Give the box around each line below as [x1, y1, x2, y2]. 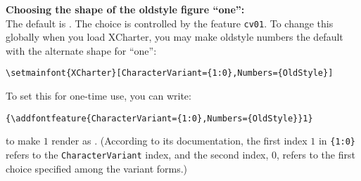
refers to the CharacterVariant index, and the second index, [6, 147, 269, 161]
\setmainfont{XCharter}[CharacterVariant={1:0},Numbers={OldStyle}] [6, 68, 334, 79]
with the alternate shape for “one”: [6, 43, 157, 58]
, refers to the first [277, 147, 355, 161]
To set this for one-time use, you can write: [6, 88, 191, 103]
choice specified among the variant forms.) [6, 161, 188, 175]
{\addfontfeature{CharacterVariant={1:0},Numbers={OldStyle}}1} [6, 113, 313, 123]
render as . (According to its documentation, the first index [51, 133, 308, 148]
